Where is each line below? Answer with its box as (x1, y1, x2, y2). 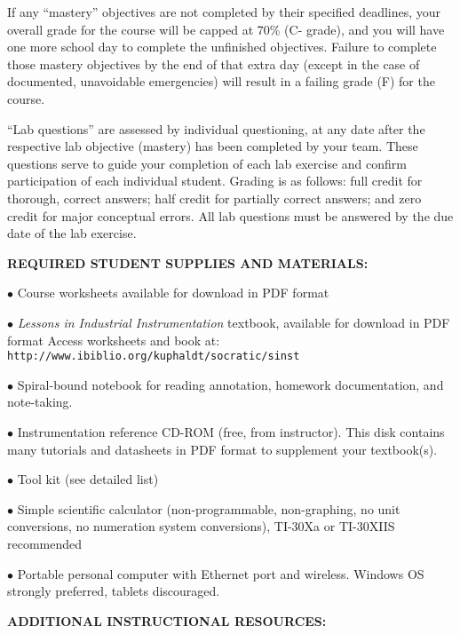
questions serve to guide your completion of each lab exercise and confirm (7, 154, 407, 172)
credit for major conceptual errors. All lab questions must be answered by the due (7, 206, 454, 225)
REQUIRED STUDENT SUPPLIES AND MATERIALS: (7, 253, 369, 272)
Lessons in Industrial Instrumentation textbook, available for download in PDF (17, 313, 450, 331)
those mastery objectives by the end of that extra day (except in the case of (7, 54, 420, 73)
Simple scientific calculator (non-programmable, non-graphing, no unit (17, 499, 401, 518)
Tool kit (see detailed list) (17, 470, 159, 488)
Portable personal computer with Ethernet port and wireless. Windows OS (17, 564, 424, 582)
